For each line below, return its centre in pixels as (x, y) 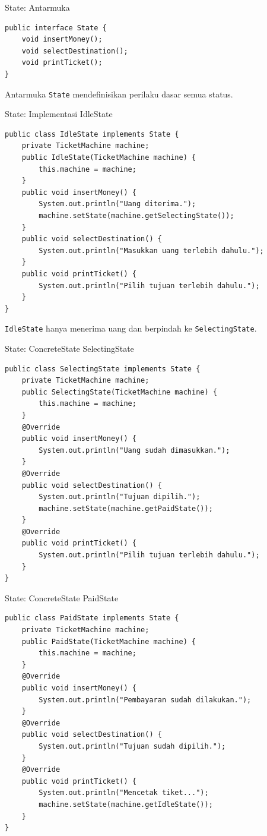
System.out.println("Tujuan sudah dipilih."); (132, 746)
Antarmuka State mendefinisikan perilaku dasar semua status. (119, 94)
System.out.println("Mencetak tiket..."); (124, 793)
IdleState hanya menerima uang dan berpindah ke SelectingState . (131, 328)
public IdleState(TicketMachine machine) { (109, 157)
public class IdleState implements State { (92, 134)
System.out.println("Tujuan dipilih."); (120, 497)
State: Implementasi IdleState (59, 114)
